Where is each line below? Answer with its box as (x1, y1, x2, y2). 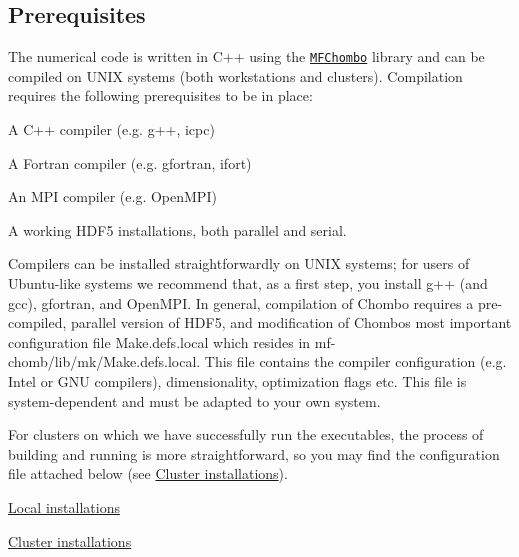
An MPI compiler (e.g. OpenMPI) (8, 186, 217, 207)
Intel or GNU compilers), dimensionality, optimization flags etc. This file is (8, 370, 467, 391)
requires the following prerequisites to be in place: (8, 85, 313, 106)
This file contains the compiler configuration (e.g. (204, 351, 507, 372)
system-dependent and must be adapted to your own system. (8, 390, 381, 411)
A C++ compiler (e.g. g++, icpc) (8, 119, 215, 140)
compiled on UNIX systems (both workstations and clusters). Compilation (8, 65, 463, 86)
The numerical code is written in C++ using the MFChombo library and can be (8, 46, 485, 67)
